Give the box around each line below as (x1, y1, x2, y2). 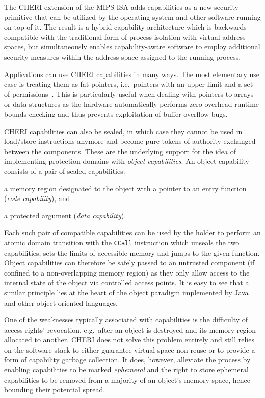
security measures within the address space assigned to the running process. (4, 51, 241, 62)
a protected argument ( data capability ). (4, 210, 126, 220)
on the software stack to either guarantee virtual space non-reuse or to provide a (4, 344, 255, 355)
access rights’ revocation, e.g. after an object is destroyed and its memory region (4, 324, 256, 335)
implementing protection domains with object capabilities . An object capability (4, 156, 249, 166)
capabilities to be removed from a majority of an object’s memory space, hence (4, 374, 250, 385)
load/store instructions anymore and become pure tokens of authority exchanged (4, 136, 256, 146)
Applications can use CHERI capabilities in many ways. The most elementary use (4, 68, 259, 79)
